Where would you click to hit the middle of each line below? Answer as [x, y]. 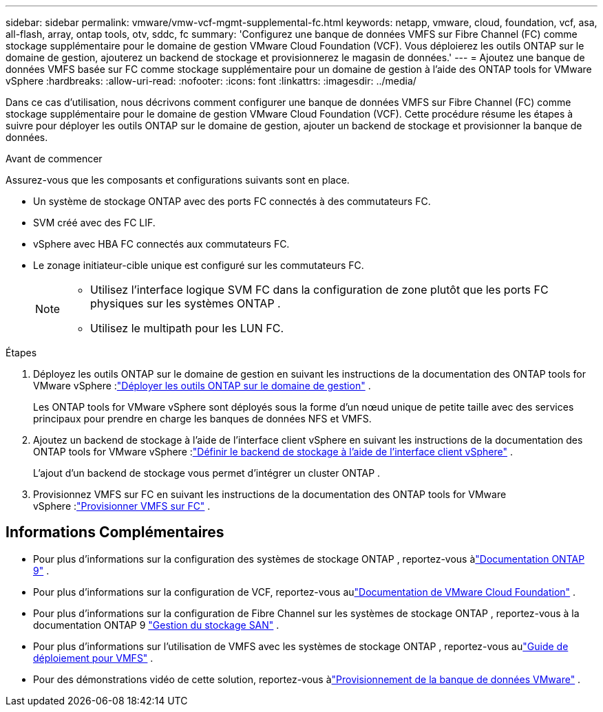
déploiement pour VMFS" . [93, 658]
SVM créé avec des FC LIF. [94, 223]
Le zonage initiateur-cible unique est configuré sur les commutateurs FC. [199, 265]
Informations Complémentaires [115, 532]
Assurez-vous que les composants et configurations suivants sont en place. [178, 180]
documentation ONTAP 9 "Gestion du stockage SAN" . [156, 625]
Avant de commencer [54, 159]
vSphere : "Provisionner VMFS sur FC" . [122, 506]
